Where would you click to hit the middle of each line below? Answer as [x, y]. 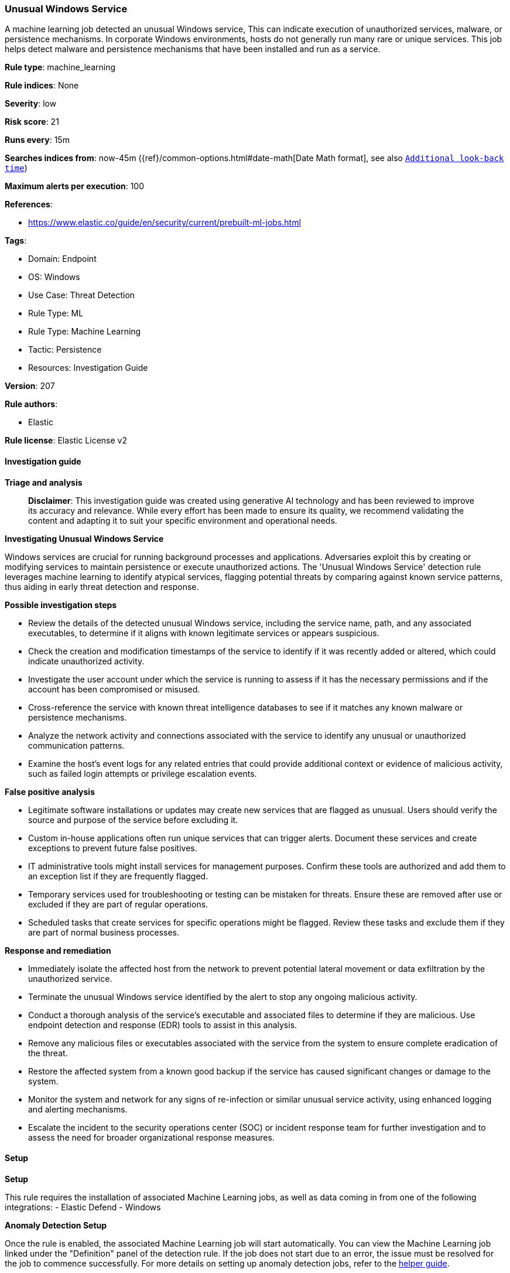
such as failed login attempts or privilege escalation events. [143, 773]
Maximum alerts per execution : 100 [75, 186]
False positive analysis [50, 791]
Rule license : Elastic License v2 [66, 441]
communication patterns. [76, 745]
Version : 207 [30, 386]
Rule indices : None [42, 86]
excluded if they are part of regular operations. [118, 904]
